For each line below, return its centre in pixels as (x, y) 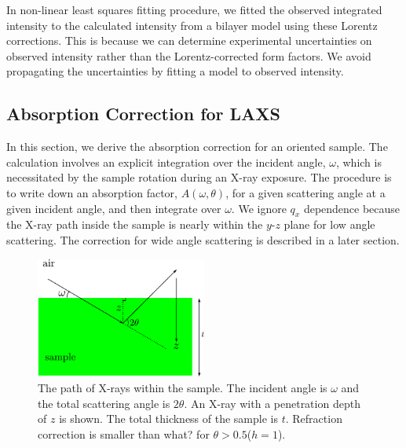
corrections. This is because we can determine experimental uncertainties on (189, 40)
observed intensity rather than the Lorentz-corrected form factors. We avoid (189, 55)
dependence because (352, 208)
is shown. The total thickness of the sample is (168, 419)
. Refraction (314, 419)
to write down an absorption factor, (92, 192)
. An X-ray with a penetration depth (272, 403)
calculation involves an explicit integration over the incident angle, (166, 162)
